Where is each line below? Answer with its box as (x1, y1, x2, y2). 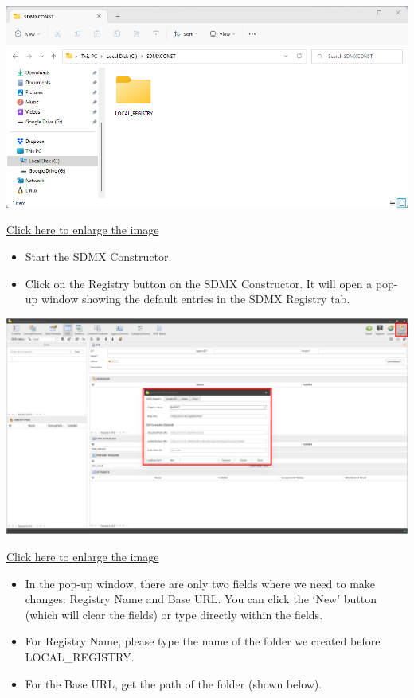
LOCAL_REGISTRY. (25, 648, 135, 665)
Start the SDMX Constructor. (25, 248, 172, 264)
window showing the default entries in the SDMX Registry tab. (41, 291, 350, 307)
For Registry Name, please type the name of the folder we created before (25, 633, 381, 649)
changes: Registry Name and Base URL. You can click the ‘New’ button (25, 591, 377, 607)
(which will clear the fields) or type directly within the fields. (25, 606, 323, 622)
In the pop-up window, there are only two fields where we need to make (25, 575, 376, 591)
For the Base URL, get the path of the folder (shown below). (25, 675, 322, 692)
